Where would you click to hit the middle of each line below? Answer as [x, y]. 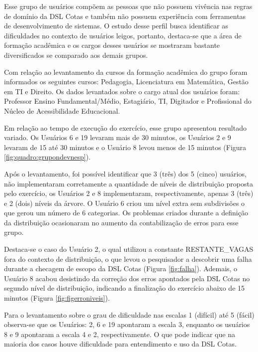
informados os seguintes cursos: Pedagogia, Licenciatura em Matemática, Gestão [126, 82]
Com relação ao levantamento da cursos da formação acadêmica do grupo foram [126, 72]
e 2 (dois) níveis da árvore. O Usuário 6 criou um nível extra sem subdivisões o [125, 203]
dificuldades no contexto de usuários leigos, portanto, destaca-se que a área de [123, 35]
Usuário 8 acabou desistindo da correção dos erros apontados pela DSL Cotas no [127, 278]
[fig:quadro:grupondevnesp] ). [47, 157]
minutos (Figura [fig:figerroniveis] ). [57, 298]
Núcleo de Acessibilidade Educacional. [62, 110]
